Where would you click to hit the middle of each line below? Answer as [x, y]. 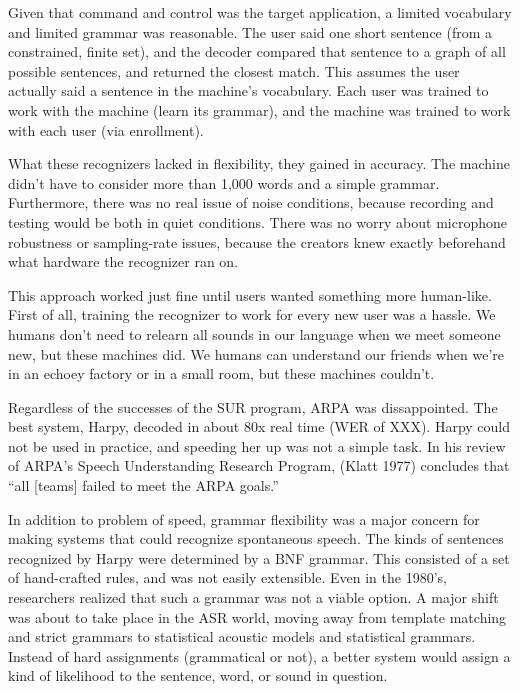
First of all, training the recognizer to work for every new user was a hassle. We [252, 314]
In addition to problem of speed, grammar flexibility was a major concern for [244, 518]
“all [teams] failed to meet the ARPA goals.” [143, 485]
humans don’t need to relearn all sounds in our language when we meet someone [254, 333]
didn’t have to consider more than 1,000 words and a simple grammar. [224, 182]
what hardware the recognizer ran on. [123, 261]
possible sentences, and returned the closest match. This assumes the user [234, 70]
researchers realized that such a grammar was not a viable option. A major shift [253, 597]
